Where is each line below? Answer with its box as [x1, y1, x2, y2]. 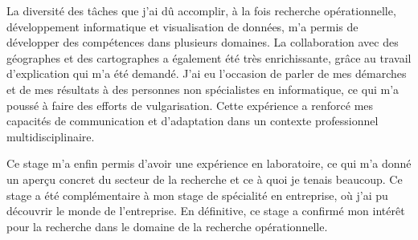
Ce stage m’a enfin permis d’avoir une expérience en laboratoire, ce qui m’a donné [6, 155, 412, 172]
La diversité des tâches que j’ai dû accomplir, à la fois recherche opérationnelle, [6, 2, 396, 18]
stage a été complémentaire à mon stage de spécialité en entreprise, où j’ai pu [6, 186, 388, 203]
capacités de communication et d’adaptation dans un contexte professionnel [6, 112, 379, 129]
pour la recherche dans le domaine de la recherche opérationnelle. [6, 218, 328, 234]
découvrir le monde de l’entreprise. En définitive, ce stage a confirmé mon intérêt [6, 202, 405, 219]
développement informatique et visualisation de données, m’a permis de [6, 18, 359, 35]
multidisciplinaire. [6, 128, 95, 144]
